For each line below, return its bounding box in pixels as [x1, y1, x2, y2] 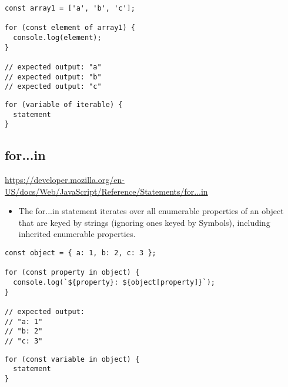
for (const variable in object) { [5, 355, 140, 363]
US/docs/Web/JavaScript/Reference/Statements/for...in [5, 185, 208, 197]
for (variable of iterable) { [5, 100, 123, 109]
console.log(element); [13, 33, 102, 42]
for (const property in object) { [5, 268, 140, 277]
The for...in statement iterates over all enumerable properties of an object [18, 205, 284, 217]
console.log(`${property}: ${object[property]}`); [13, 278, 215, 287]
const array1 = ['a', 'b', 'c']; [5, 4, 135, 12]
